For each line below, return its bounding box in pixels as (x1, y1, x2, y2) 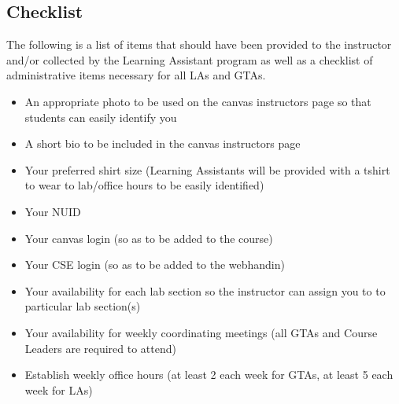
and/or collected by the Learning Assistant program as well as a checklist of (6, 51, 373, 68)
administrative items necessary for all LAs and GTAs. (6, 67, 266, 83)
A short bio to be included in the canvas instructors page (24, 135, 301, 152)
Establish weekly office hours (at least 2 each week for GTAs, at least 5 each (24, 366, 393, 383)
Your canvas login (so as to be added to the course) (24, 230, 273, 246)
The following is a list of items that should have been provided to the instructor (6, 36, 392, 53)
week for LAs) (24, 381, 93, 398)
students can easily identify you (24, 108, 177, 125)
